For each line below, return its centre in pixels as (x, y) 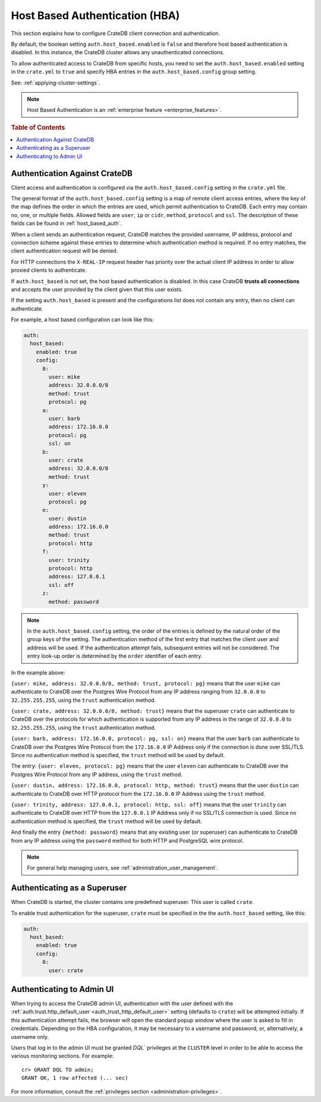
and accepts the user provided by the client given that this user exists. (97, 289)
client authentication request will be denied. (64, 251)
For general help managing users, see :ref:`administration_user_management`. (123, 868)
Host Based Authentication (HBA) (95, 15)
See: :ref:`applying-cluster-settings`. (56, 83)
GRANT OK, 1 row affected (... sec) (75, 1078)
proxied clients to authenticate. (49, 270)
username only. (30, 1037)
